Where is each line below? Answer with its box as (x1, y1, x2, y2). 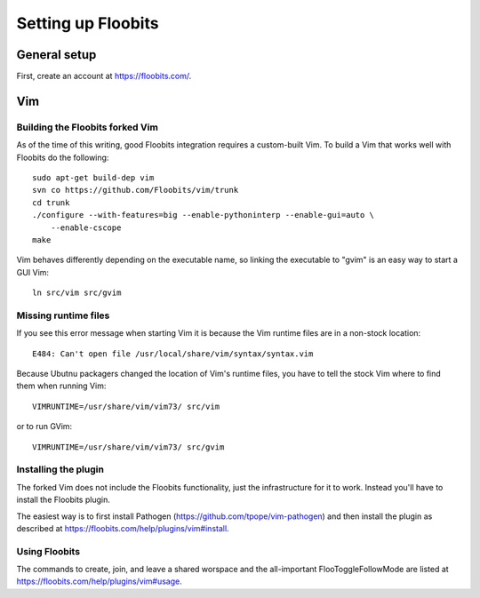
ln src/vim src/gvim (32, 288, 122, 298)
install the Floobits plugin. (16, 494, 110, 506)
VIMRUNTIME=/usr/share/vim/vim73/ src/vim (32, 401, 220, 411)
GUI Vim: (16, 267, 49, 277)
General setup (16, 47, 97, 62)
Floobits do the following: (16, 152, 109, 163)
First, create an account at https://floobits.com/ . (16, 71, 192, 82)
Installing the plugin (16, 463, 104, 475)
